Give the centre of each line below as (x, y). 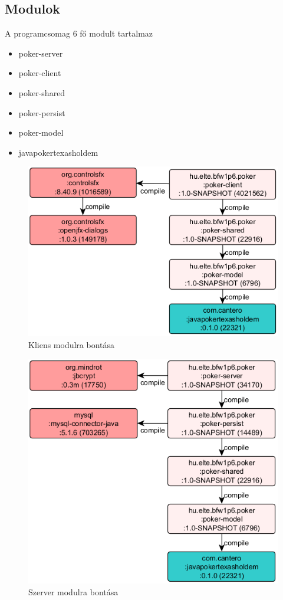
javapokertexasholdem (58, 152)
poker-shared (42, 92)
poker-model (41, 132)
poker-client (40, 73)
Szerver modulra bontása (73, 591)
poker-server (41, 53)
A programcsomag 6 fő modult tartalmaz (79, 33)
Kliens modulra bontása (72, 344)
